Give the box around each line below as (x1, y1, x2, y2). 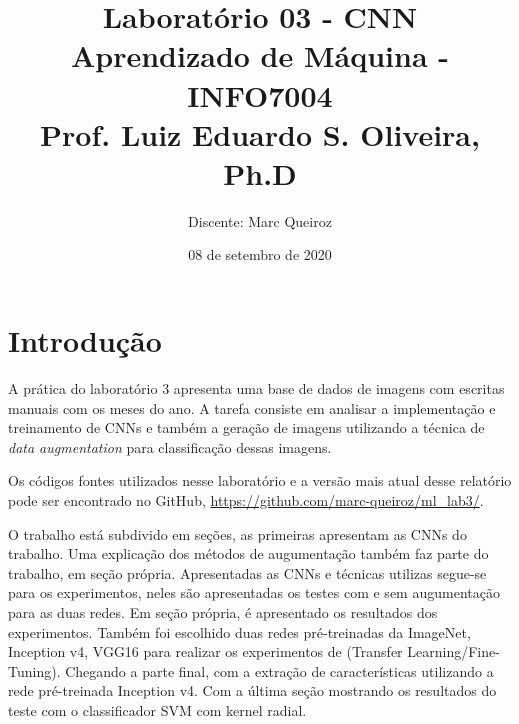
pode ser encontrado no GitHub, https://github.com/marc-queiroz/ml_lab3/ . (8, 489, 484, 510)
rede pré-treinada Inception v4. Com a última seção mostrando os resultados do (8, 680, 497, 701)
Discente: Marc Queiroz (188, 210, 332, 231)
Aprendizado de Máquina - (70, 35, 450, 76)
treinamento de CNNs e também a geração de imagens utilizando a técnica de (8, 417, 485, 438)
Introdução (8, 320, 162, 361)
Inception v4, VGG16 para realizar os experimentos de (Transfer (8, 641, 403, 662)
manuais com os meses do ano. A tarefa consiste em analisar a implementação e (8, 397, 496, 418)
